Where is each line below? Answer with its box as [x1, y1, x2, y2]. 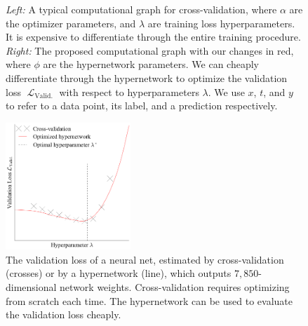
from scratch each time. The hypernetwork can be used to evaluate [6, 293, 293, 308]
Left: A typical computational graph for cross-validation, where [6, 2, 277, 16]
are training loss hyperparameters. [147, 15, 295, 30]
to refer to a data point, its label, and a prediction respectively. [6, 98, 278, 113]
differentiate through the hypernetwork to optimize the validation [6, 70, 288, 85]
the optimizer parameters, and [6, 15, 136, 30]
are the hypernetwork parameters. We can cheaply [43, 57, 259, 72]
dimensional [6, 279, 57, 294]
